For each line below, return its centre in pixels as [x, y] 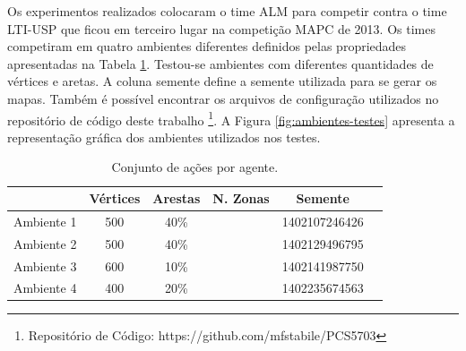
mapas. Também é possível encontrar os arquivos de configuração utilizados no [223, 98]
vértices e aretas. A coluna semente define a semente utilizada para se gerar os [222, 81]
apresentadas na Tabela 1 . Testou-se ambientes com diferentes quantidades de [220, 63]
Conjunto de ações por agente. [195, 167]
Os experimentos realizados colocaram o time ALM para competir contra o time [227, 11]
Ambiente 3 [45, 265]
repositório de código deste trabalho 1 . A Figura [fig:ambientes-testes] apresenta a [231, 118]
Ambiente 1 [45, 221]
